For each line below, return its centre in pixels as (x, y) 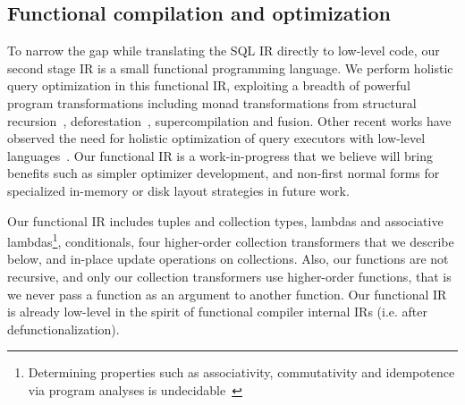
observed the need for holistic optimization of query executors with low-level (216, 138)
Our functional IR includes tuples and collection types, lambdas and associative (225, 220)
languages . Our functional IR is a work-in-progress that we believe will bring (220, 155)
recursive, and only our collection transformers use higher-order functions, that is (229, 276)
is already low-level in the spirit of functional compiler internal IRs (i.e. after (218, 312)
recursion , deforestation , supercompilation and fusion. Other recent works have (229, 120)
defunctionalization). (63, 329)
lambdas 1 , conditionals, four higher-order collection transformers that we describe (231, 240)
